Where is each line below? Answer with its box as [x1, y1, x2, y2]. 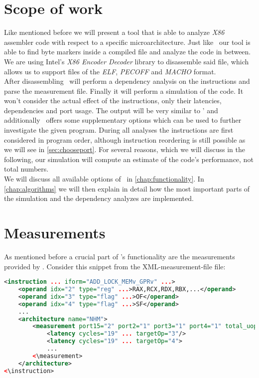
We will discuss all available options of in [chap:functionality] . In [4, 174, 204, 184]
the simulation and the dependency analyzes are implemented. [4, 193, 194, 203]
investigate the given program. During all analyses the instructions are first [4, 125, 234, 135]
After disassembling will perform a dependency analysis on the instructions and [4, 76, 250, 86]
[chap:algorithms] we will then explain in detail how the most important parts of [4, 183, 250, 193]
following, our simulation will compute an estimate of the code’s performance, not [4, 154, 254, 164]
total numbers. [4, 164, 49, 174]
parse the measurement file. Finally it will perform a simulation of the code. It [4, 85, 244, 96]
